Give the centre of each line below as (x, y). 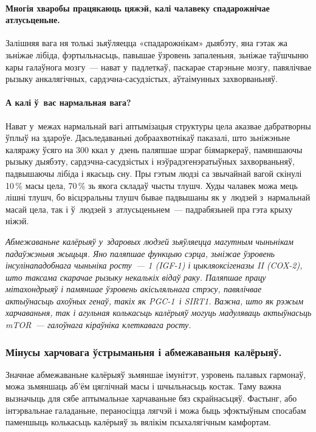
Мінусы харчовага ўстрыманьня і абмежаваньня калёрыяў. (144, 351)
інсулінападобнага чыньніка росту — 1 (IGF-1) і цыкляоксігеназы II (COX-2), (154, 265)
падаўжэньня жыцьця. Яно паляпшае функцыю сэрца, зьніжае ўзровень (140, 253)
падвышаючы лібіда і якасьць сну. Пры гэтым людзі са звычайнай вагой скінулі (154, 173)
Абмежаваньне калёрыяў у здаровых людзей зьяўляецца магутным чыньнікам (150, 241)
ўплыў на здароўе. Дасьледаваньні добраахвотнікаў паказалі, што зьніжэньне (148, 138)
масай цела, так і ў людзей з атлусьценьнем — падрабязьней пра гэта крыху (149, 209)
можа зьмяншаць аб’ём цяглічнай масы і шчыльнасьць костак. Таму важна (143, 386)
